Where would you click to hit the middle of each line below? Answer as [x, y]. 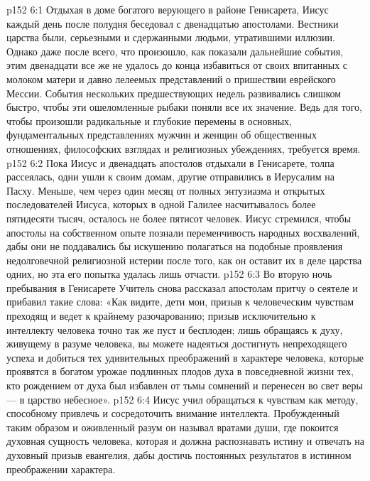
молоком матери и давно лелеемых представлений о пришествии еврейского [171, 79]
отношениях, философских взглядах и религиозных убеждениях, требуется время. [184, 148]
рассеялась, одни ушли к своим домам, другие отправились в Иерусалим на [170, 177]
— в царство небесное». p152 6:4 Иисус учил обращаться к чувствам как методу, [183, 399]
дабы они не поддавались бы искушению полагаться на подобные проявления [175, 246]
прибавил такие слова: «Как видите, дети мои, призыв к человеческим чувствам [180, 302]
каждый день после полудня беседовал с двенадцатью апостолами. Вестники [173, 23]
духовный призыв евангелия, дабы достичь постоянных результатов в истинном [179, 455]
